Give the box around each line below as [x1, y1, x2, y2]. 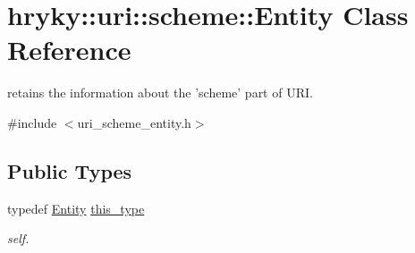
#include [7, 113, 57, 131]
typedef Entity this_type [7, 198, 145, 217]
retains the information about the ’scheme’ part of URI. [7, 83, 313, 102]
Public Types [7, 156, 132, 184]
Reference [7, 31, 131, 68]
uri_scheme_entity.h [77, 113, 191, 131]
